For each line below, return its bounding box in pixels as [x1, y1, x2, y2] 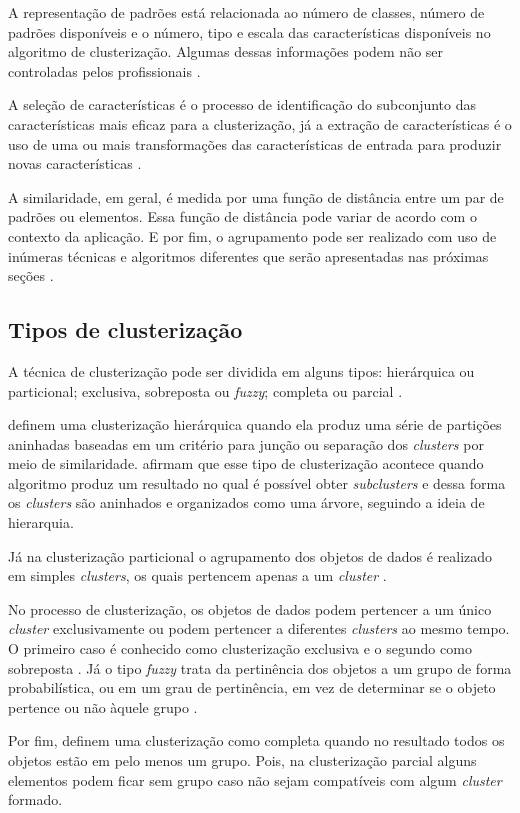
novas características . [8, 153, 142, 174]
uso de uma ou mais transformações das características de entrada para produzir [8, 133, 502, 154]
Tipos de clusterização [8, 314, 243, 345]
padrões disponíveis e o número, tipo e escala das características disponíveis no [8, 21, 491, 42]
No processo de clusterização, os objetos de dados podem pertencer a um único [8, 598, 492, 619]
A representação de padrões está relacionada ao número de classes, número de [8, 2, 485, 22]
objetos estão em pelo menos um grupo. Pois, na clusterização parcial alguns [8, 750, 477, 771]
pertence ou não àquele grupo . [8, 696, 198, 717]
